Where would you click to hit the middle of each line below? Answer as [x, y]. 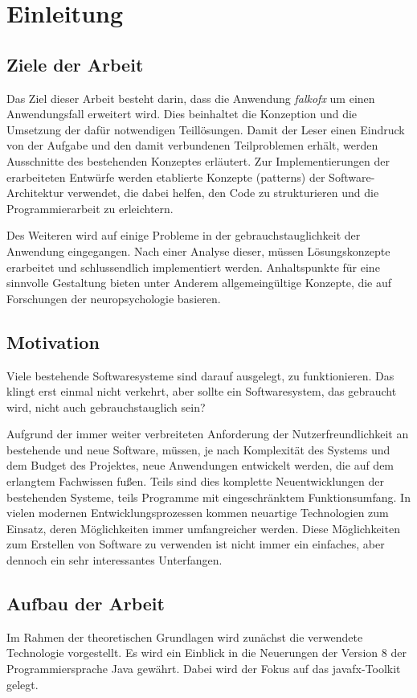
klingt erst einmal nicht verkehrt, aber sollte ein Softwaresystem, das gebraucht [202, 391]
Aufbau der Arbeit [86, 604]
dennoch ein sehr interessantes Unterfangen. [114, 560]
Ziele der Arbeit [75, 64]
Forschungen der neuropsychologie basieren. [114, 298]
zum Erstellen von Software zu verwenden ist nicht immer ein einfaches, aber [196, 544]
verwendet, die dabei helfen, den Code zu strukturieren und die [223, 193]
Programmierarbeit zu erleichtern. [90, 208]
